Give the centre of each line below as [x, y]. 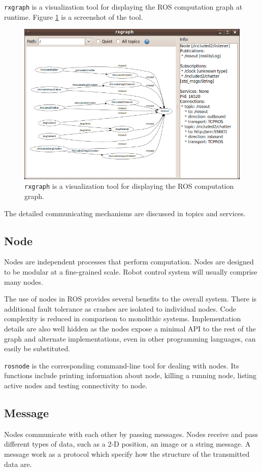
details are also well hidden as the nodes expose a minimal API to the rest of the [130, 328]
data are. [18, 464]
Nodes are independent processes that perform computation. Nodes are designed [129, 262]
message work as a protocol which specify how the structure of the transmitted [127, 453]
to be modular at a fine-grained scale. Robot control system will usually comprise [131, 271]
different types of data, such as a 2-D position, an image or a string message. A [127, 444]
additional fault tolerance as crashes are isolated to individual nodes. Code [120, 308]
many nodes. [24, 281]
